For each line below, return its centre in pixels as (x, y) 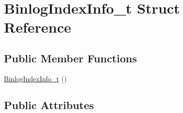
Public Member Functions (70, 58)
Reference (38, 27)
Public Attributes (49, 104)
